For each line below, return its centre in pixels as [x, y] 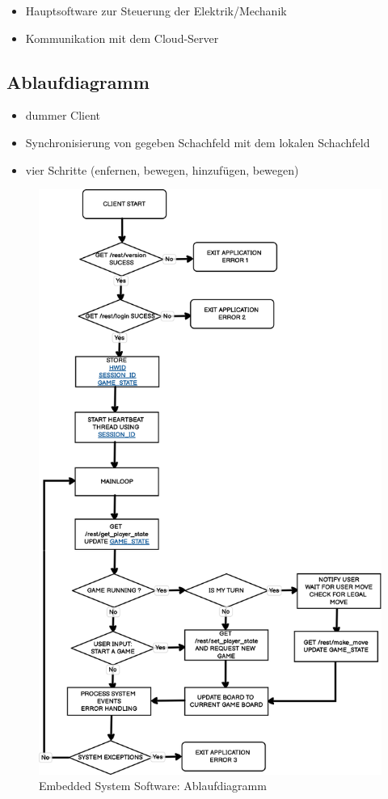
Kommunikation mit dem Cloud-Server [122, 38]
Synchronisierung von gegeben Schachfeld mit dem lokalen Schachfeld [198, 142]
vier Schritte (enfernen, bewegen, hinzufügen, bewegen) [162, 169]
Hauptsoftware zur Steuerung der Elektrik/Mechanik [156, 11]
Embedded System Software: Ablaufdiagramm [153, 786]
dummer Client [63, 115]
